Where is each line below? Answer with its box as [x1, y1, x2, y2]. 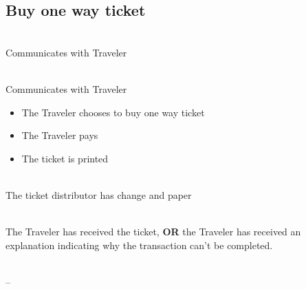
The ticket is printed [21, 151, 109, 165]
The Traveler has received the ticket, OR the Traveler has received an [6, 224, 301, 239]
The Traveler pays [21, 128, 98, 142]
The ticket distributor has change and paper [6, 187, 192, 202]
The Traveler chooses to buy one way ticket [21, 105, 205, 119]
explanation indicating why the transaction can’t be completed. [6, 237, 273, 252]
